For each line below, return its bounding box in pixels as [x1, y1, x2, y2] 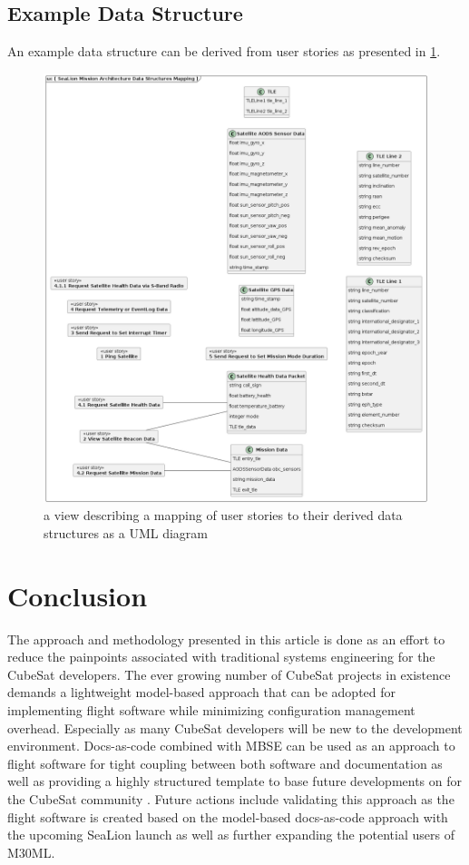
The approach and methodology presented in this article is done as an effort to [7, 629, 445, 648]
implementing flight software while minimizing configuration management [7, 701, 415, 720]
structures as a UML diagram [44, 523, 208, 542]
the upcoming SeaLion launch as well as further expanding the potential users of [7, 825, 454, 844]
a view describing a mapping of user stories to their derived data [44, 506, 403, 525]
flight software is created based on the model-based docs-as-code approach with [7, 807, 448, 826]
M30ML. [7, 842, 55, 861]
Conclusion [7, 576, 148, 614]
